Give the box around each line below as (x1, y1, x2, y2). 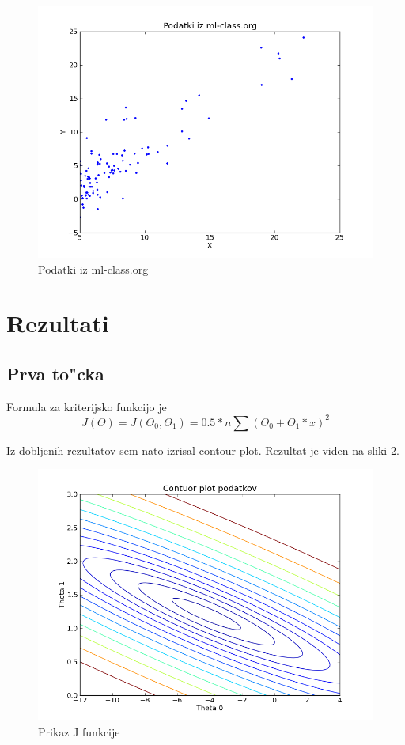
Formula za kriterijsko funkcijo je (6, 398, 167, 414)
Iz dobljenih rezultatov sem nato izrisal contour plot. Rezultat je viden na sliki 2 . (6, 441, 399, 458)
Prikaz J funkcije (38, 724, 120, 740)
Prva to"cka (6, 361, 104, 385)
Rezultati (6, 307, 109, 339)
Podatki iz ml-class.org (38, 260, 149, 277)
